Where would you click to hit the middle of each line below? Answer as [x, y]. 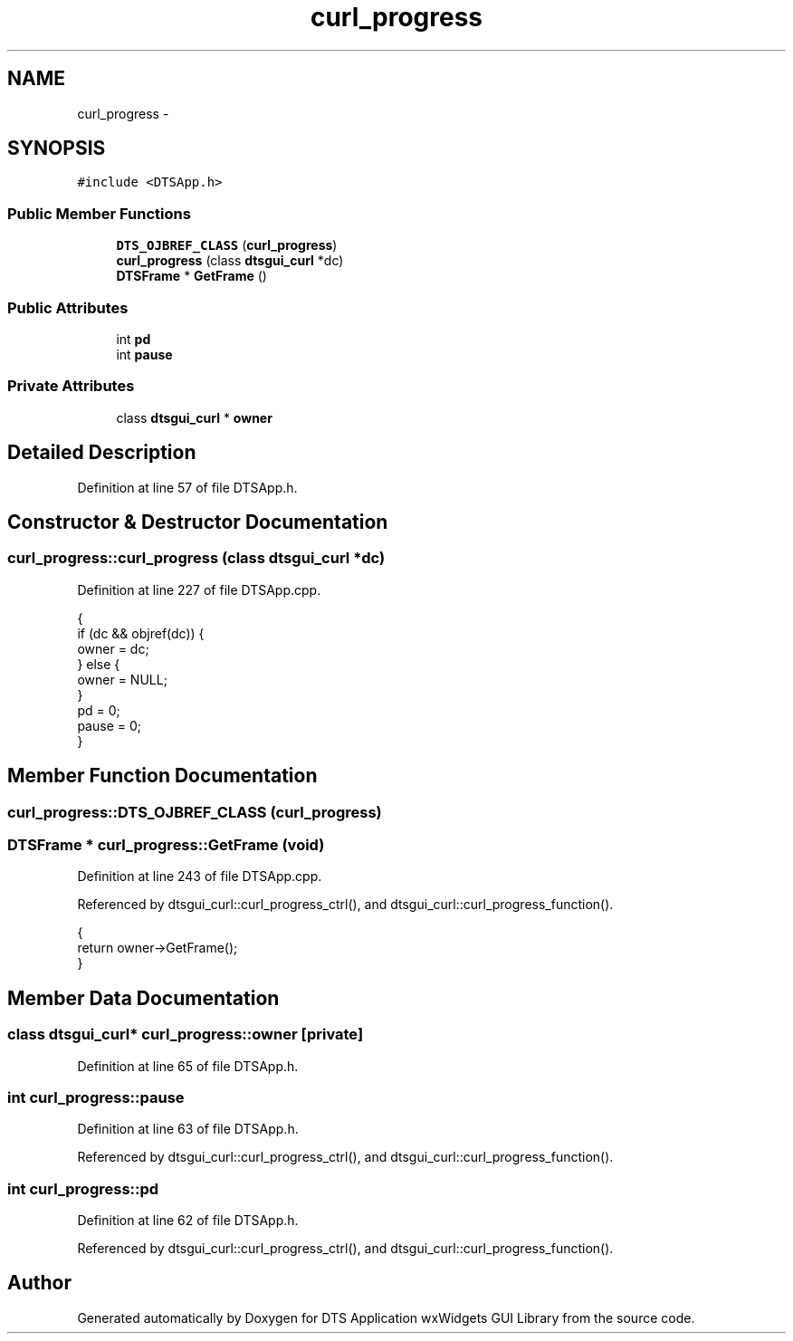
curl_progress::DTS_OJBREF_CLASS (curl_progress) [195, 812]
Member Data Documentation [143, 998]
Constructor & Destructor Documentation [198, 522]
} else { [99, 664]
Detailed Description [102, 453]
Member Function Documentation [162, 776]
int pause [144, 354]
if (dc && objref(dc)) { [141, 633]
